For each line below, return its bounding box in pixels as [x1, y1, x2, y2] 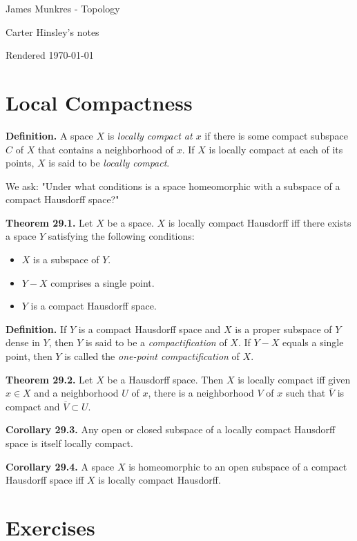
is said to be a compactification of [85, 335, 227, 350]
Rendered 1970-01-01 [6, 48, 94, 62]
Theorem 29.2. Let [6, 372, 93, 386]
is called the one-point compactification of [64, 349, 240, 363]
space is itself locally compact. [6, 436, 133, 450]
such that [285, 386, 326, 400]
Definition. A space [6, 128, 93, 142]
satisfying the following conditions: [48, 229, 195, 243]
